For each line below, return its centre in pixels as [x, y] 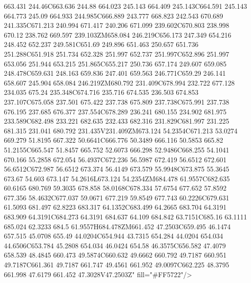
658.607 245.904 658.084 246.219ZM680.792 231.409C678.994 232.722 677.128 [119, 82]
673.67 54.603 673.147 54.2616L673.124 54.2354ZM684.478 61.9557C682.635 [117, 178]
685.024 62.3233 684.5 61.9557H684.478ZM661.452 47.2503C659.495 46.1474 [117, 226]
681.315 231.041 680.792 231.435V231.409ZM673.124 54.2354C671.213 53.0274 [121, 130]
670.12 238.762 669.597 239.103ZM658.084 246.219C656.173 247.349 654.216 [118, 34]
